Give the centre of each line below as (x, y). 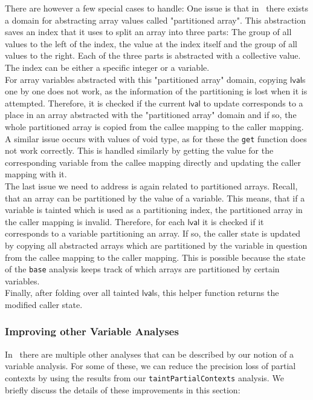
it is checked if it (233, 221)
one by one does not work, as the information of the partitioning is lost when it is (156, 91)
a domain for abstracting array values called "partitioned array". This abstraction (156, 20)
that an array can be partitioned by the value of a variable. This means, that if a (155, 198)
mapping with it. (36, 174)
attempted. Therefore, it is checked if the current (95, 103)
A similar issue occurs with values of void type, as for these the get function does (156, 138)
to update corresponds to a (253, 103)
